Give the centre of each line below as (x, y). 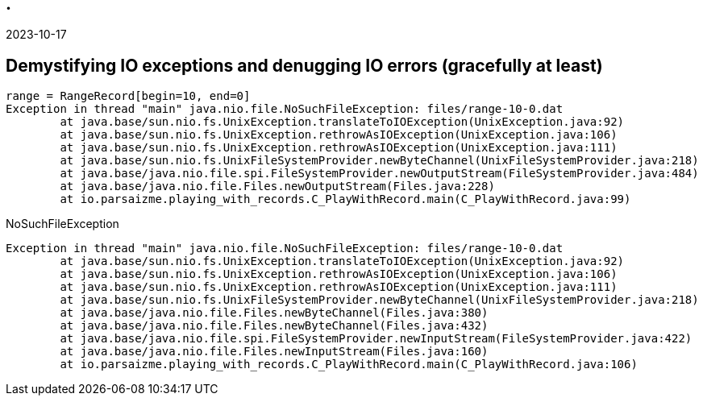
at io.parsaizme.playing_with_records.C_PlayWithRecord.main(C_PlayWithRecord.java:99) (345, 199)
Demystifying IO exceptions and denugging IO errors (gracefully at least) (304, 65)
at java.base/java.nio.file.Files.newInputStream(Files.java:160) (274, 352)
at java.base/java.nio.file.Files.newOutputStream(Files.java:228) (277, 186)
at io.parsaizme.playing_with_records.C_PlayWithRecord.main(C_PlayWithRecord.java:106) (349, 365)
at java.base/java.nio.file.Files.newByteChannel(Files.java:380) (274, 313)
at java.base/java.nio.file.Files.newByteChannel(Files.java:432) (274, 326)
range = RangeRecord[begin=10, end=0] (128, 96)
